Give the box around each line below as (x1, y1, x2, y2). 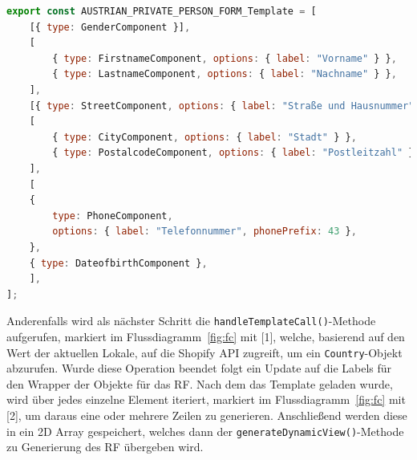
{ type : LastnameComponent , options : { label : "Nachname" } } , (52, 68, 397, 80)
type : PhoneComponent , (52, 210, 173, 222)
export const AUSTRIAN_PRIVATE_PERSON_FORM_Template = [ (6, 6, 317, 17)
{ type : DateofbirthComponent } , (29, 257, 208, 269)
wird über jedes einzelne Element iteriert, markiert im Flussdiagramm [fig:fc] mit (6, 391, 406, 408)
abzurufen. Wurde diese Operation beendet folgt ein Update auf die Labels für (6, 360, 392, 377)
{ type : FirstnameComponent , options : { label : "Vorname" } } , (52, 52, 397, 64)
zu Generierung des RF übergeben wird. (6, 438, 204, 455)
